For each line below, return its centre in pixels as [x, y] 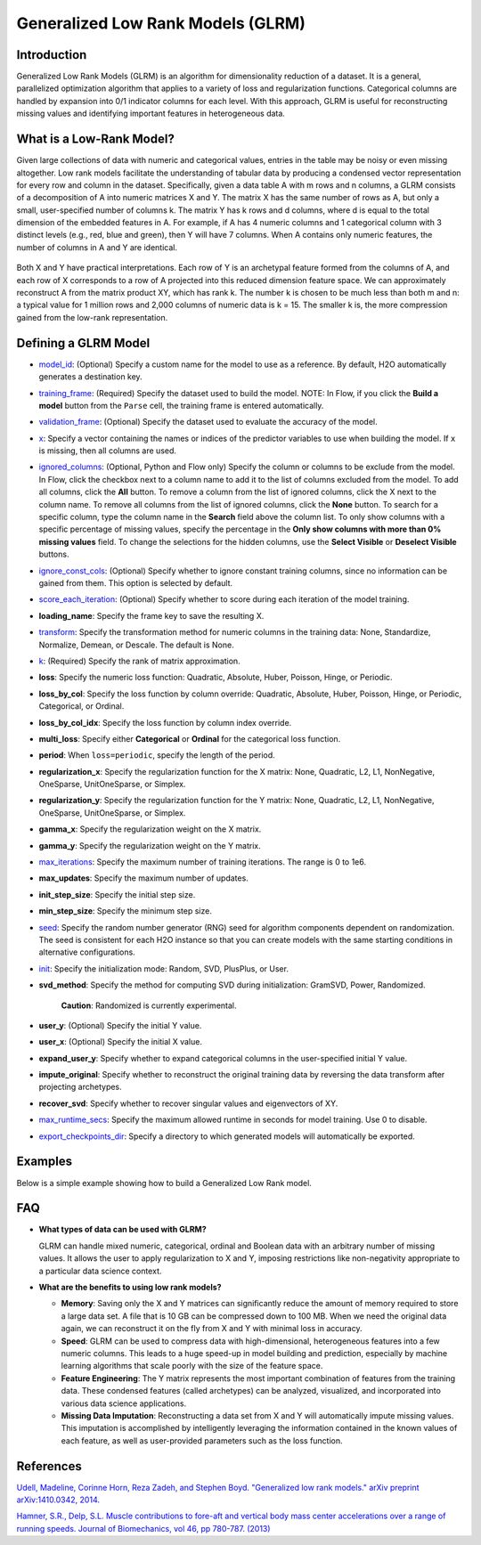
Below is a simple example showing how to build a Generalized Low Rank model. [164, 1183]
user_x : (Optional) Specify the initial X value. [120, 1042]
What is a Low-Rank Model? [96, 139]
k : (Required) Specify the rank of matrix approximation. [139, 661]
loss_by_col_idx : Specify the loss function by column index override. [165, 722]
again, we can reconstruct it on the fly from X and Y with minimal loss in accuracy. [212, 1329]
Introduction [52, 55]
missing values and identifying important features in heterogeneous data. [151, 114]
